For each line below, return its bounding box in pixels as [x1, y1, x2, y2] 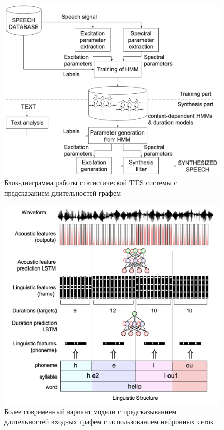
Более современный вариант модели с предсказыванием [4, 406, 177, 417]
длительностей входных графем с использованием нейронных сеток [4, 416, 214, 426]
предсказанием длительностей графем [4, 187, 121, 198]
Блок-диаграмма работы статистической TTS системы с [4, 177, 177, 188]
